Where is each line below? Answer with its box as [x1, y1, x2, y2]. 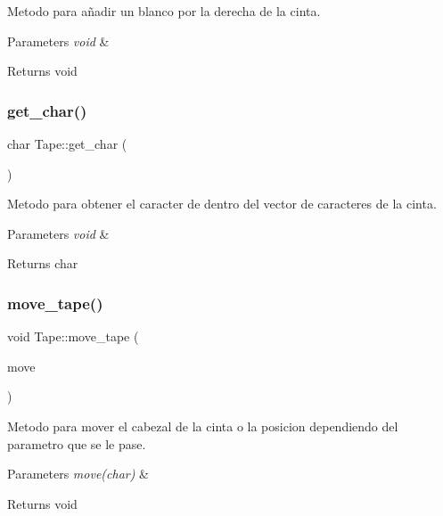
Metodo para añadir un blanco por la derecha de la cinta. [7, 2, 321, 20]
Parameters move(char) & [7, 464, 150, 483]
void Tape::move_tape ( [7, 327, 139, 346]
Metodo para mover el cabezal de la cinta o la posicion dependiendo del [7, 416, 398, 435]
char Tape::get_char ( [7, 135, 127, 152]
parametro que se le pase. [7, 434, 146, 453]
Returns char [7, 254, 78, 273]
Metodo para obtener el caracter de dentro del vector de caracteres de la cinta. [7, 194, 437, 213]
